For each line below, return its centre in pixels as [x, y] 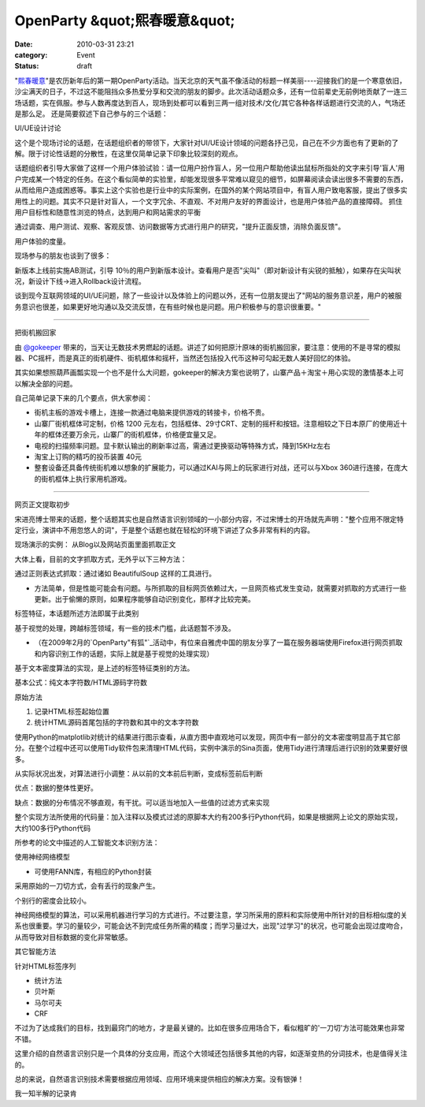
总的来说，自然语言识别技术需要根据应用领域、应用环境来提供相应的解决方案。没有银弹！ [159, 1079]
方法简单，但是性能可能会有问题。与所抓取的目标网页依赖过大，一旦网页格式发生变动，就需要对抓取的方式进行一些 [220, 588]
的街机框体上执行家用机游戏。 [83, 479]
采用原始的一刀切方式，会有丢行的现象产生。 [87, 886]
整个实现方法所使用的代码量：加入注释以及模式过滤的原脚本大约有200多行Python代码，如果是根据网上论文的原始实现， [208, 817]
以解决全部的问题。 [46, 383]
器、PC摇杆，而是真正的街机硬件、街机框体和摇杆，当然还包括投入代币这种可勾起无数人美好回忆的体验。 [185, 358]
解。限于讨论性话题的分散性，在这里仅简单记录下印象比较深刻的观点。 [128, 154]
